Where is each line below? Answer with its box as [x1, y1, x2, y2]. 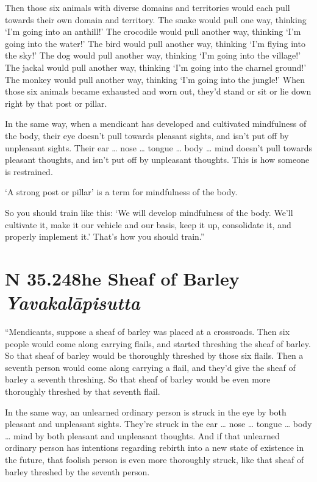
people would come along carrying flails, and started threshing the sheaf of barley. [5, 337, 311, 350]
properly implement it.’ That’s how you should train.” [5, 230, 205, 243]
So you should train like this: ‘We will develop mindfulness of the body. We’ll [5, 206, 293, 218]
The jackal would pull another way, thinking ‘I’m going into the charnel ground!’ [5, 60, 307, 73]
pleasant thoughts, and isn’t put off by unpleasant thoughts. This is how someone [5, 153, 310, 166]
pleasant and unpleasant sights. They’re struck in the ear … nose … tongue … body [5, 417, 312, 430]
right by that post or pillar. [5, 96, 107, 109]
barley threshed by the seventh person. [5, 465, 150, 478]
